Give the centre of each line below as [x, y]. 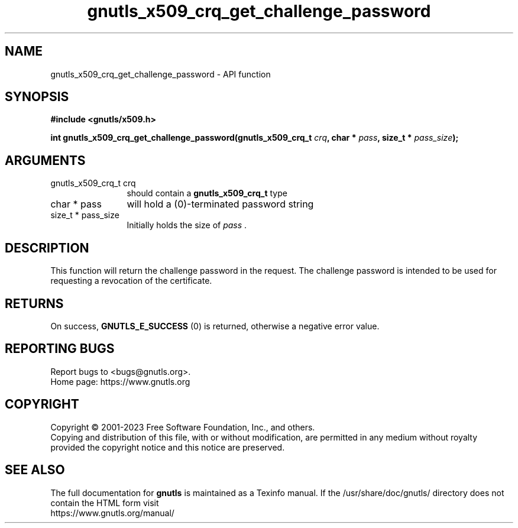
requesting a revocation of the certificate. [131, 281]
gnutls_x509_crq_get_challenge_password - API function [161, 74]
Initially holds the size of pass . [187, 225]
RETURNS [34, 303]
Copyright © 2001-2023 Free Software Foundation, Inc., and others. [183, 427]
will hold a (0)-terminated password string [220, 204]
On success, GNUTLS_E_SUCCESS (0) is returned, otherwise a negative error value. [215, 326]
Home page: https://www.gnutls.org [120, 381]
